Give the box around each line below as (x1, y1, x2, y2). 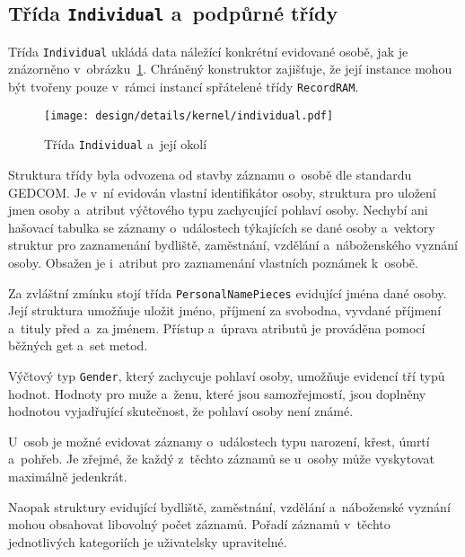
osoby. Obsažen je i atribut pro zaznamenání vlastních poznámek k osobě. (8, 252, 418, 271)
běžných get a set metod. (8, 336, 148, 355)
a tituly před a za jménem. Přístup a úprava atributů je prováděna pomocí (8, 318, 426, 337)
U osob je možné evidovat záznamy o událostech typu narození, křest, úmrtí (8, 431, 430, 450)
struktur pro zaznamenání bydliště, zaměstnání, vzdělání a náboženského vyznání (8, 235, 458, 254)
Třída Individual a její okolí (44, 135, 207, 154)
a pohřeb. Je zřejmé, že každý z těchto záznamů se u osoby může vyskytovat (8, 449, 434, 468)
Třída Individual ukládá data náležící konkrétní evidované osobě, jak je (8, 41, 408, 60)
